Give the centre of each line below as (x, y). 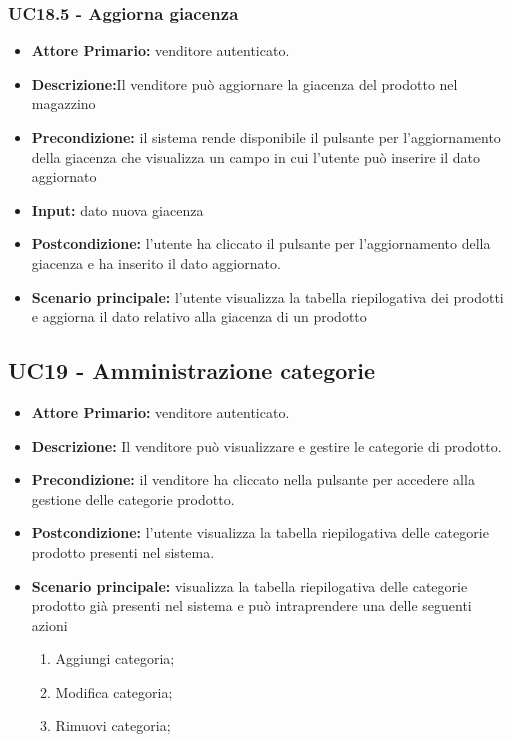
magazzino (63, 103)
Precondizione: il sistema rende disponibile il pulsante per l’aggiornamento (266, 137)
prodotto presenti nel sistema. (123, 551)
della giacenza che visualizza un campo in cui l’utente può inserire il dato (256, 156)
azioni (49, 624)
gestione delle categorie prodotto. (133, 498)
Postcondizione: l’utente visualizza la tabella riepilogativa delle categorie (260, 532)
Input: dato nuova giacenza (117, 209)
